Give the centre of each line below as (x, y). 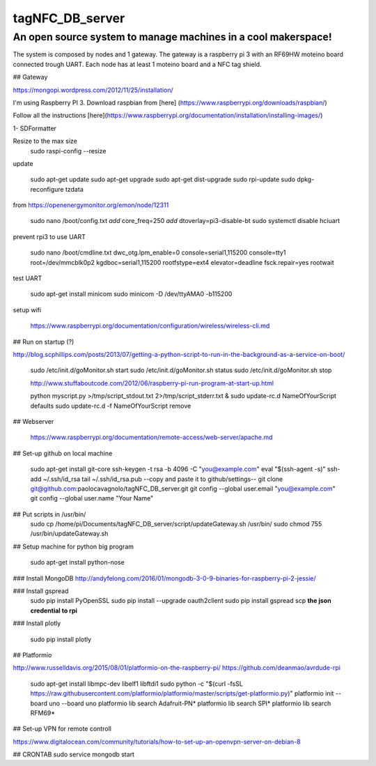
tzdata (74, 189)
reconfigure (47, 189)
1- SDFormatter (35, 128)
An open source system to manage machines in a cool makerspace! (172, 37)
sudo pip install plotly (61, 639)
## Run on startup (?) (44, 342)
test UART (28, 278)
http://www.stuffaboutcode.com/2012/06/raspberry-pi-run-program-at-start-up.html (152, 383)
